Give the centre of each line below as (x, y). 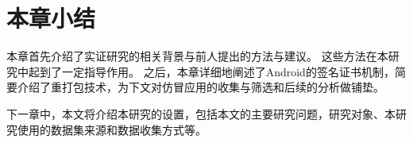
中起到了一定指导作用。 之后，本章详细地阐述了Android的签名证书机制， (206, 71)
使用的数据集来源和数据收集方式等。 (112, 129)
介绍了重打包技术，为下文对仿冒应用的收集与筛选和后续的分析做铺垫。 (201, 87)
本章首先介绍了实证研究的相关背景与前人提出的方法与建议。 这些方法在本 (197, 56)
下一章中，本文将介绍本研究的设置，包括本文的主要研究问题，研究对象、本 (201, 113)
